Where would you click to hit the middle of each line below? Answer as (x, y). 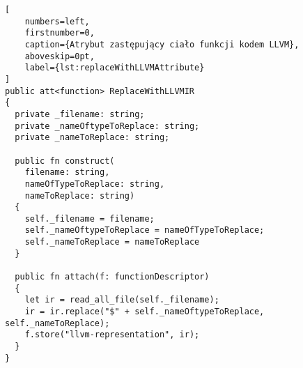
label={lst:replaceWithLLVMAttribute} (115, 68)
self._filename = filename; (90, 219)
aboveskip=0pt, (60, 56)
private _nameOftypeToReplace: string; (107, 126)
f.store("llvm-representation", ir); (112, 335)
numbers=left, (57, 21)
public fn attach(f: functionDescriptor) (112, 277)
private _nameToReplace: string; (92, 138)
